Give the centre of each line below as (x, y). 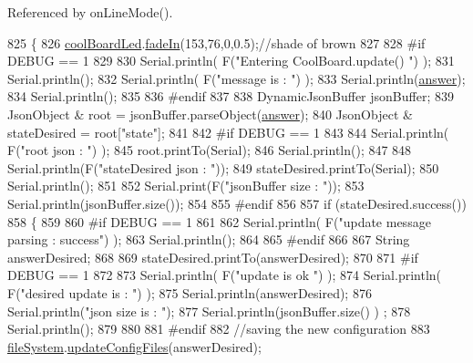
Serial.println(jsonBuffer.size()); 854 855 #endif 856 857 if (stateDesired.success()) (237, 203)
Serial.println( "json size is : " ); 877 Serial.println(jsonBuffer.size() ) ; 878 (209, 311)
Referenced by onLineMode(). (90, 12)
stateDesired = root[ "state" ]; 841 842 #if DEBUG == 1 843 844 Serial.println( (228, 132)
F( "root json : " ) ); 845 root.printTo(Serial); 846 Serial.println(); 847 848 (210, 150)
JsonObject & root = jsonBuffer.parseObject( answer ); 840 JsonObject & (210, 114)
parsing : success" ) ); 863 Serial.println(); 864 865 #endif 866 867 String (209, 239)
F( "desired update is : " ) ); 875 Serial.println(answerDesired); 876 (190, 292)
